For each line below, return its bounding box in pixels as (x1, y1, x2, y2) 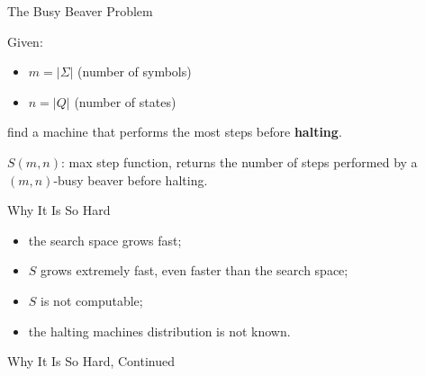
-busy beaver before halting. (53, 170, 208, 189)
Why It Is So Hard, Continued (7, 352, 176, 371)
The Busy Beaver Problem (7, 2, 153, 20)
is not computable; (41, 291, 143, 309)
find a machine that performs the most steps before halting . (7, 122, 342, 141)
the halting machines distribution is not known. (28, 321, 291, 340)
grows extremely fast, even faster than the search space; (41, 261, 348, 280)
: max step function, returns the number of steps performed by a (61, 152, 418, 171)
